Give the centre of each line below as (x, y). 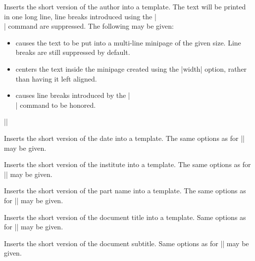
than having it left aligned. (56, 78)
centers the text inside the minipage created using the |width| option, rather (131, 68)
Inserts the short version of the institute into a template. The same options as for (127, 164)
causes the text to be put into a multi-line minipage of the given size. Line (128, 42)
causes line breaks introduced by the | (73, 95)
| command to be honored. (56, 105)
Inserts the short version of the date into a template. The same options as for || (124, 138)
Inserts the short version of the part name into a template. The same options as (125, 191)
